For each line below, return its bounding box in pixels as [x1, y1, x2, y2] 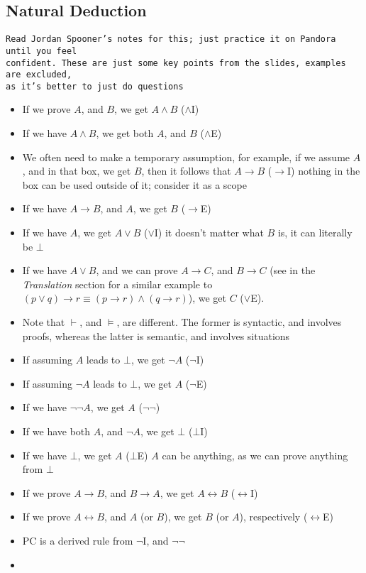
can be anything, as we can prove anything [162, 447, 348, 462]
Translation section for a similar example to [22, 276, 213, 291]
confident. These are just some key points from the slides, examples [6, 58, 346, 68]
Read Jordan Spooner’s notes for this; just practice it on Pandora [6, 34, 336, 45]
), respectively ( [239, 509, 308, 524]
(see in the [270, 263, 316, 278]
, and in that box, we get [22, 163, 131, 178]
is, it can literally [277, 225, 353, 240]
